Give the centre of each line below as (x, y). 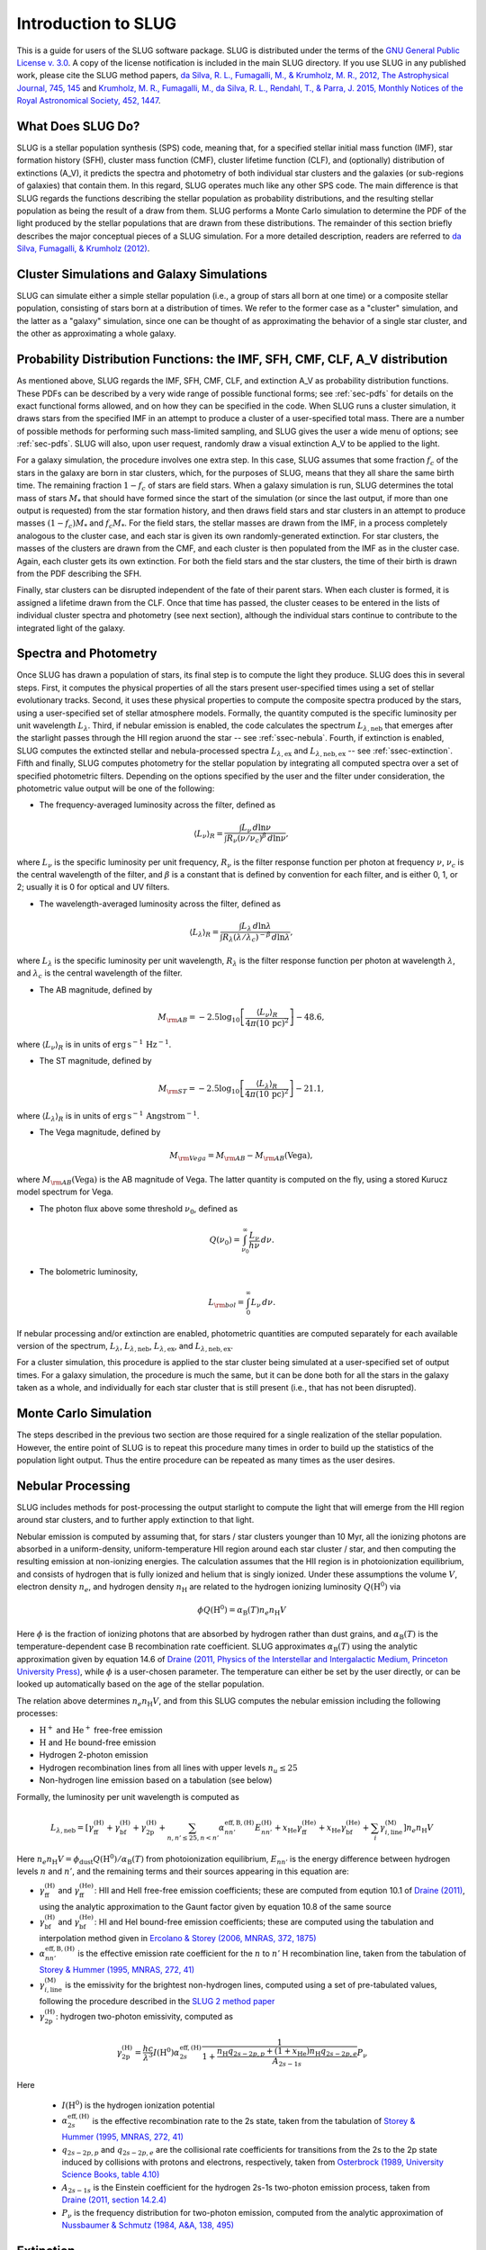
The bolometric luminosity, (89, 1271)
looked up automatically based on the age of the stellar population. (140, 1684)
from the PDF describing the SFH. (79, 573)
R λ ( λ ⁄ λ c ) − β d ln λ (256, 937)
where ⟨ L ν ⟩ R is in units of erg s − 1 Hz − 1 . (94, 1045)
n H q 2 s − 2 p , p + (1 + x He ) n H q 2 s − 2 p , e (287, 2052)
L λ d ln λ (256, 927)
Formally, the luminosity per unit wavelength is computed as (128, 1796)
